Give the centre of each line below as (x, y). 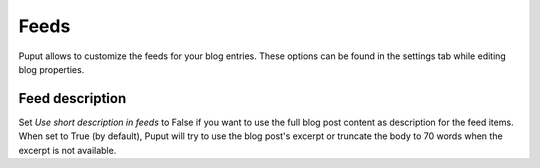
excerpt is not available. (67, 150)
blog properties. (51, 69)
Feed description (72, 98)
